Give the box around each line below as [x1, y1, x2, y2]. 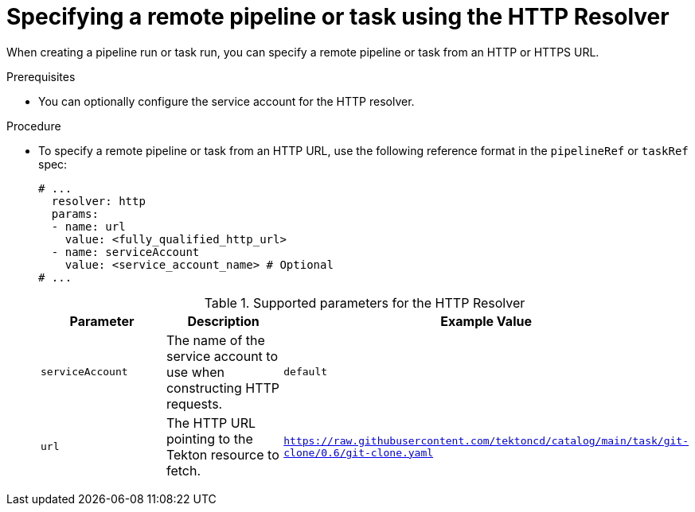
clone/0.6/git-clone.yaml [283, 446, 434, 459]
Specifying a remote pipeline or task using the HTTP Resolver [6, 3, 670, 30]
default [283, 366, 328, 378]
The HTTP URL [166, 414, 256, 431]
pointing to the [166, 430, 253, 447]
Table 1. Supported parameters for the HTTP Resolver [204, 294, 525, 311]
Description [187, 312, 260, 329]
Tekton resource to [166, 446, 279, 463]
